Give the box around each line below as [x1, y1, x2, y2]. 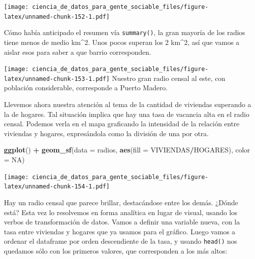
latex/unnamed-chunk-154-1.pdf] [4, 183, 110, 190]
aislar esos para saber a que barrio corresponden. [4, 46, 151, 57]
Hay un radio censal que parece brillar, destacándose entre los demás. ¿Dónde [4, 197, 238, 207]
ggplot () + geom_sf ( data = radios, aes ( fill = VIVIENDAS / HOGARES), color [4, 145, 250, 155]
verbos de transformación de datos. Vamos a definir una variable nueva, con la [4, 217, 240, 227]
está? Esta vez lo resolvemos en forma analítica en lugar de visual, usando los [4, 207, 238, 217]
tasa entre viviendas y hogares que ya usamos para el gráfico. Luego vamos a [4, 226, 235, 236]
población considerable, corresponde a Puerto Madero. [4, 82, 168, 93]
